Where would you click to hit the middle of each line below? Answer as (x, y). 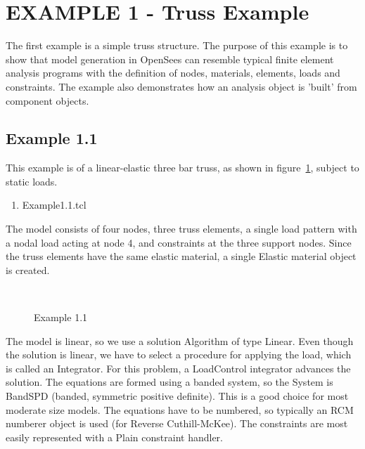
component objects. (47, 100)
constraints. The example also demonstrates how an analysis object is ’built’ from (181, 86)
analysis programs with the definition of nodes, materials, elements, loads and (173, 73)
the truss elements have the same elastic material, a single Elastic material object (181, 256)
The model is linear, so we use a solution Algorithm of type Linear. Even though (180, 340)
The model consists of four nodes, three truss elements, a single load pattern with (181, 229)
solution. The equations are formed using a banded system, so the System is (169, 382)
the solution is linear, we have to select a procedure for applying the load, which (179, 354)
